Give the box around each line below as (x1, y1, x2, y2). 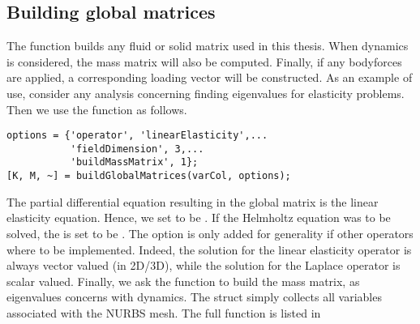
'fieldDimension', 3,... (70, 143, 204, 155)
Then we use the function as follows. (6, 100, 187, 117)
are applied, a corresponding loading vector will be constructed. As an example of (6, 69, 413, 86)
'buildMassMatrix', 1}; (70, 156, 199, 168)
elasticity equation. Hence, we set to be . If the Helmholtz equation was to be (6, 209, 391, 226)
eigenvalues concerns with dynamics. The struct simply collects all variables (6, 288, 382, 305)
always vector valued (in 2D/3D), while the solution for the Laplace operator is (6, 257, 401, 274)
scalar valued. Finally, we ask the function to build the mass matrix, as (6, 272, 360, 289)
